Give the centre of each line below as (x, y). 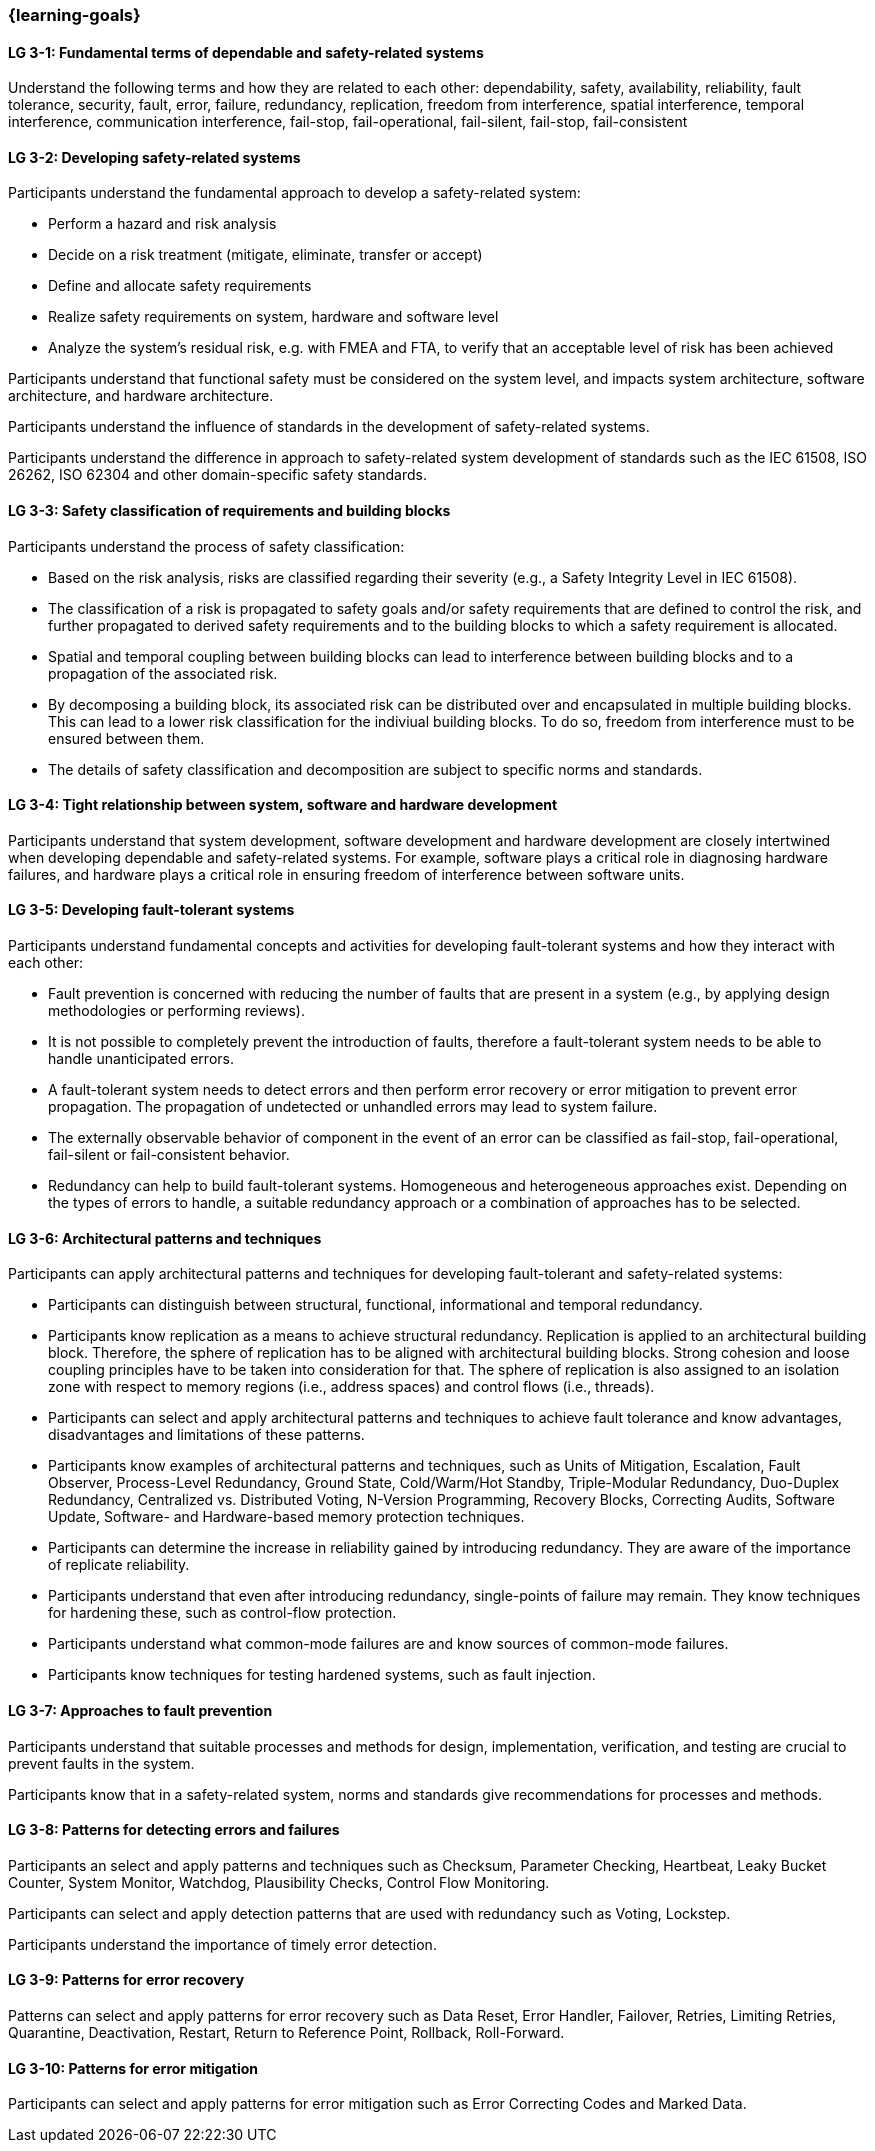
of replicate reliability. (119, 1565)
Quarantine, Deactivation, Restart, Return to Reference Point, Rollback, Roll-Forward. (286, 2032)
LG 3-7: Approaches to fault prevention (140, 1710)
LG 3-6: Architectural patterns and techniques (165, 1238)
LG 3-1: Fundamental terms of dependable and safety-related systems (246, 52)
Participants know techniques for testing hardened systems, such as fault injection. (322, 1675)
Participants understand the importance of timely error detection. (222, 1944)
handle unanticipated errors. (141, 1059)
